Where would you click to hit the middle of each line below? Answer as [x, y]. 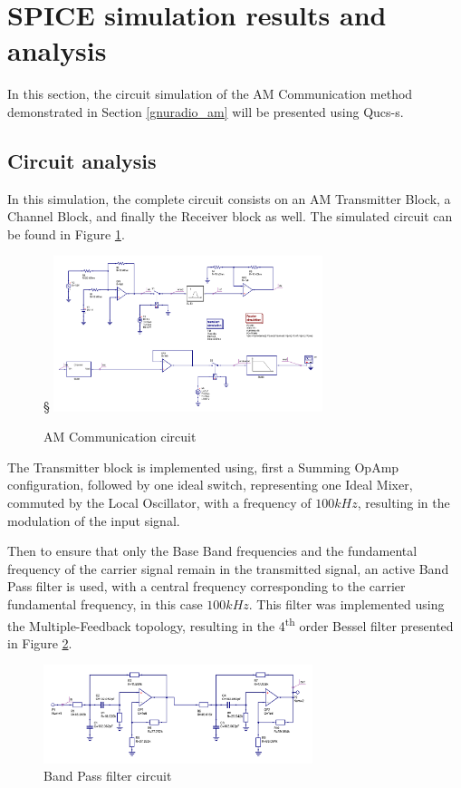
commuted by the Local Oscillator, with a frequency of [159, 503]
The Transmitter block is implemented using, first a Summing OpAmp [203, 467]
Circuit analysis [82, 160]
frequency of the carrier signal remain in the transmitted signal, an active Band [228, 568]
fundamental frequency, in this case [105, 604]
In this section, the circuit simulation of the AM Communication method [210, 94]
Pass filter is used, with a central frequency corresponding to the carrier [206, 586]
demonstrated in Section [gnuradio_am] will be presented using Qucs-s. [206, 111]
